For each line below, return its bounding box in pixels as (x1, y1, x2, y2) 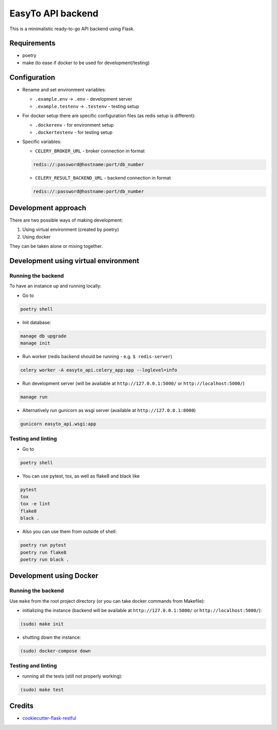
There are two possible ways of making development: (9, 217, 123, 223)
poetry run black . (20, 557, 69, 562)
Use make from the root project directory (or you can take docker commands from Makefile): (9, 598, 205, 604)
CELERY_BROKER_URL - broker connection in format (35, 148, 145, 154)
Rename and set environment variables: (22, 86, 106, 92)
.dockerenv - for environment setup (35, 122, 114, 128)
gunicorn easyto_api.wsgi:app (20, 421, 96, 427)
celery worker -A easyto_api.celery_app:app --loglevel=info (20, 367, 177, 373)
